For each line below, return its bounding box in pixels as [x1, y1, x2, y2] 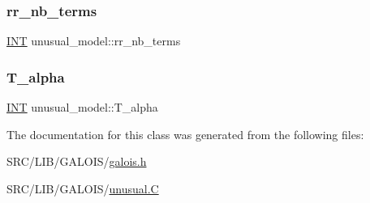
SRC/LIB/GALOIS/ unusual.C [6, 180, 159, 197]
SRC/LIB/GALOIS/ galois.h [6, 153, 147, 170]
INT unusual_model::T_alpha [6, 99, 158, 116]
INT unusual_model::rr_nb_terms [6, 32, 181, 49]
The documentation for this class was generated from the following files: [6, 125, 364, 142]
